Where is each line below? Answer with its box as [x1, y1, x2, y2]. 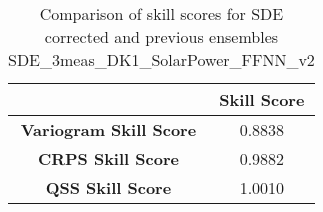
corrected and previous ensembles [44, 25, 279, 48]
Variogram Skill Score [20, 118, 197, 141]
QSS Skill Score [45, 176, 172, 199]
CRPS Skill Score [37, 147, 179, 170]
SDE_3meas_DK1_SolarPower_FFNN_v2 [8, 48, 315, 71]
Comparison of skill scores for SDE [39, 2, 284, 25]
